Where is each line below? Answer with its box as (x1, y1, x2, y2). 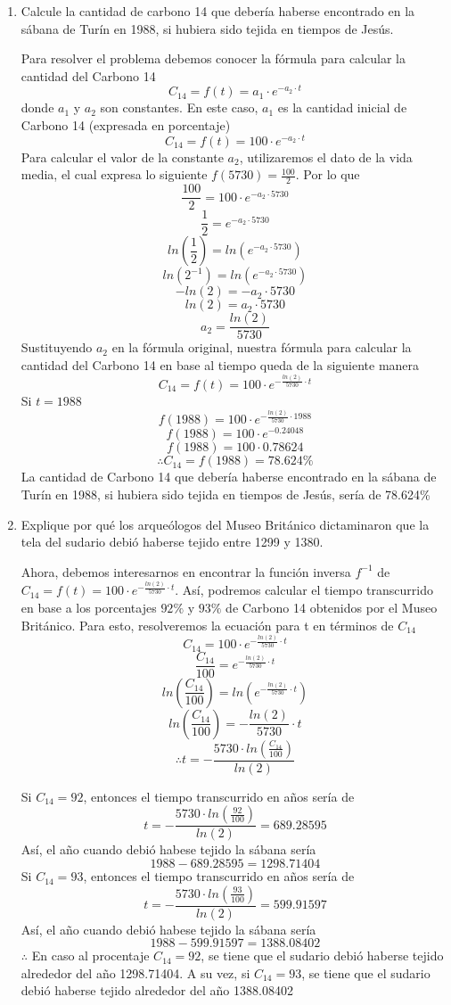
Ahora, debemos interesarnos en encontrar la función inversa (20, 562, 351, 581)
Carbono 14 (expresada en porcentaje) (20, 116, 231, 135)
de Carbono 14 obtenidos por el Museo (225, 598, 438, 617)
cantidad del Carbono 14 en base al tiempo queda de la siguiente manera (20, 355, 420, 374)
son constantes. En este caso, (100, 98, 258, 117)
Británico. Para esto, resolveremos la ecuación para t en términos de (20, 615, 394, 634)
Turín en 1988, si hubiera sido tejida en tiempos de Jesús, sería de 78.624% (20, 484, 430, 503)
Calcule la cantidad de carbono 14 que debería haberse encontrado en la (20, 2, 415, 20)
